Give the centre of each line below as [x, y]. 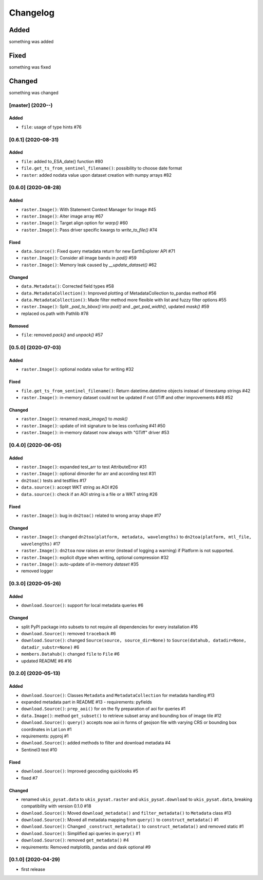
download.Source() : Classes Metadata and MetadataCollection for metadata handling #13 [118, 695]
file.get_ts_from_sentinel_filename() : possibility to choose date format [102, 168]
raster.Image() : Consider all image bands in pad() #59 [79, 258]
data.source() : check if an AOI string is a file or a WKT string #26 [89, 494]
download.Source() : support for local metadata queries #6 [82, 605]
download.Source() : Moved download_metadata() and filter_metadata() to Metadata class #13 [126, 813]
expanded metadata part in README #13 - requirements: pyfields [86, 702]
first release [33, 869]
